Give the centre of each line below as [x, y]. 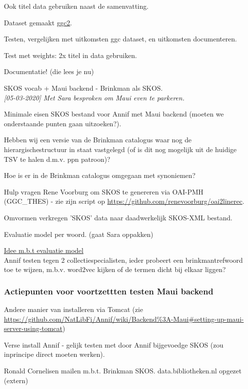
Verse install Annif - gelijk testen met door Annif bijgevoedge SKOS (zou [114, 344]
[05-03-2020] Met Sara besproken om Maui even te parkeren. [94, 97]
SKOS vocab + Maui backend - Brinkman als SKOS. [83, 88]
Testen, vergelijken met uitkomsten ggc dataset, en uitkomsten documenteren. [121, 39]
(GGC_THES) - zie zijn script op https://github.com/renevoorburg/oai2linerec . [124, 201]
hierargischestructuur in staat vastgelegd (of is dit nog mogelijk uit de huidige [120, 149]
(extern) [16, 380]
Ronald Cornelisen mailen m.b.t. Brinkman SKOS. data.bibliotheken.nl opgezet [123, 371]
